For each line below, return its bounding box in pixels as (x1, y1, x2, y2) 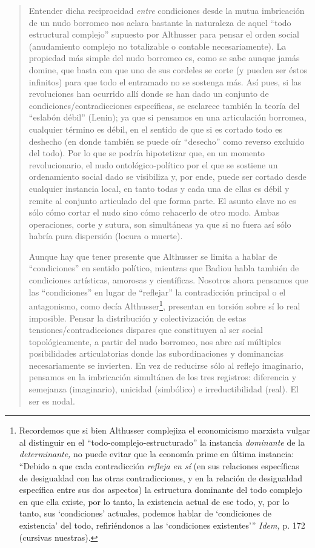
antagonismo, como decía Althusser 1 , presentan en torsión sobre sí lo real (28, 298, 300, 312)
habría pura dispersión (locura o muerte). (28, 229, 183, 242)
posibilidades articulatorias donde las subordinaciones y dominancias (28, 347, 284, 360)
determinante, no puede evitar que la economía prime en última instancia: (19, 447, 294, 460)
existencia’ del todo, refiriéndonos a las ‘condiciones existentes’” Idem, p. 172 (19, 519, 305, 531)
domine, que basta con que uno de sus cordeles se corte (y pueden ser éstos (28, 63, 307, 76)
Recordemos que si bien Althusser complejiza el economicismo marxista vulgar (19, 424, 310, 437)
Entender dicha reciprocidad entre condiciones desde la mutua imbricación (28, 4, 305, 16)
